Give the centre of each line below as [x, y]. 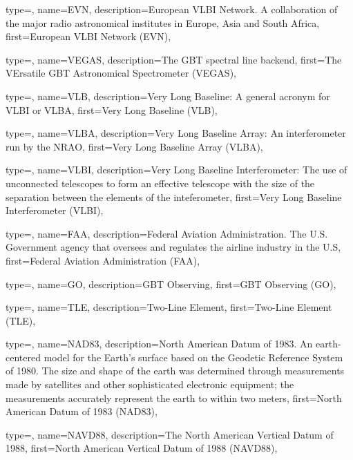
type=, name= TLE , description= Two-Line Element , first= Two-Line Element [169, 307]
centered [23, 357]
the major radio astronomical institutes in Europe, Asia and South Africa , [163, 22]
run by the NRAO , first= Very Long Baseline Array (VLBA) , [134, 146]
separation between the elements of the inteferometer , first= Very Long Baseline [174, 197]
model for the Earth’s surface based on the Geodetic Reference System [193, 357]
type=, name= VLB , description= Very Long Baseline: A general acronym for [168, 96]
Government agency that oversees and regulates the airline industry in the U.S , [173, 247]
